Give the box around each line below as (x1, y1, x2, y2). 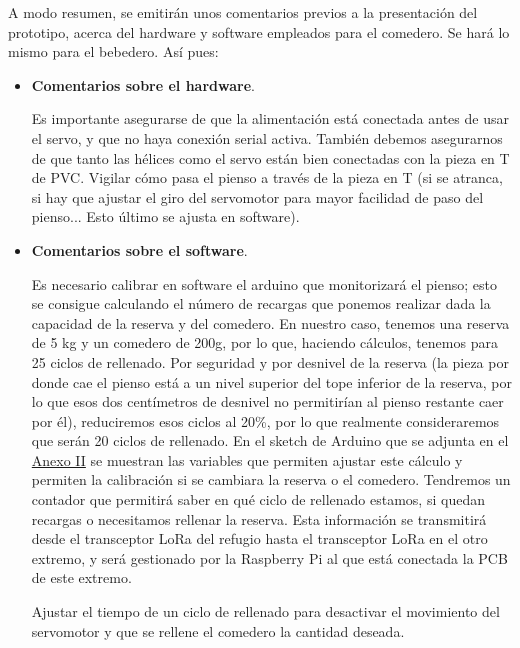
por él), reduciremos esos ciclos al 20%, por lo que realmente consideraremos (31, 410, 500, 431)
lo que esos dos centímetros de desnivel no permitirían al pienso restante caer (31, 391, 504, 412)
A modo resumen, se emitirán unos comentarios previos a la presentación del (8, 2, 478, 22)
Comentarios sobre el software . (31, 239, 248, 260)
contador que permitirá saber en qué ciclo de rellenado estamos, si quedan (31, 489, 485, 510)
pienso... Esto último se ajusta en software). (31, 206, 300, 227)
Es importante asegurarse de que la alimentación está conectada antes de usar (31, 108, 509, 129)
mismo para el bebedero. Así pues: (8, 41, 219, 62)
